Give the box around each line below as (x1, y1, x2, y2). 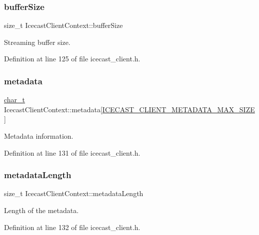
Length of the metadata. (4, 205, 79, 215)
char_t (4, 94, 25, 105)
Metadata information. (4, 131, 73, 141)
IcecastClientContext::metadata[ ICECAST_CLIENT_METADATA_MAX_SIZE (4, 104, 255, 114)
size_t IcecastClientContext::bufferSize (4, 20, 123, 30)
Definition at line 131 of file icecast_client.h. (4, 147, 140, 158)
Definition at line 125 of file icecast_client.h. (4, 53, 140, 64)
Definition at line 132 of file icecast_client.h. (4, 222, 140, 232)
